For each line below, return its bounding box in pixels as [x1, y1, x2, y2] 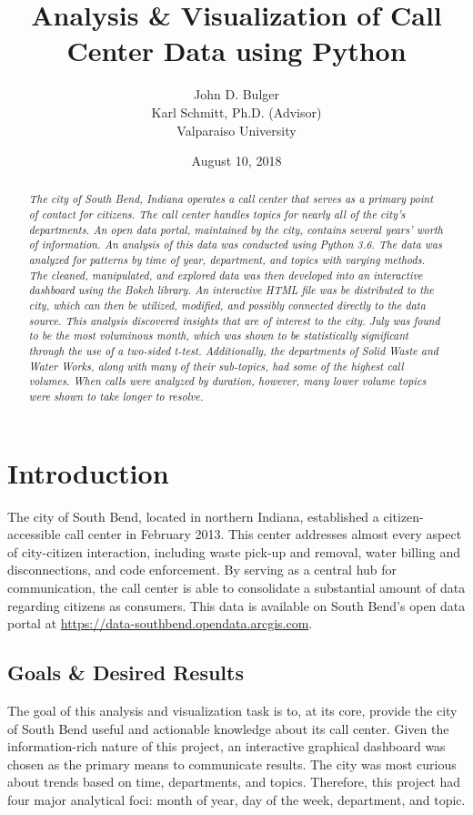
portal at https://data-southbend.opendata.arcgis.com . [7, 614, 313, 633]
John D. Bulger [194, 85, 279, 104]
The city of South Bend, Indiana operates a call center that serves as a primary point [28, 191, 434, 207]
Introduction [7, 453, 169, 491]
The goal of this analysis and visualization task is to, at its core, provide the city [7, 700, 458, 719]
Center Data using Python [66, 32, 407, 69]
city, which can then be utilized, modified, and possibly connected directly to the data [28, 298, 426, 313]
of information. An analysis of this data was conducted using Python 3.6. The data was [28, 237, 442, 252]
